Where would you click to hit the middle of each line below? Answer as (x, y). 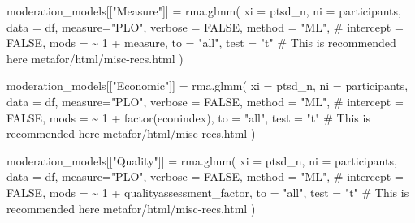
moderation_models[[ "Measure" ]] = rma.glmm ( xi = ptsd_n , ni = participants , (204, 11)
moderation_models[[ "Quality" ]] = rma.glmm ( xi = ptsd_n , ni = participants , (202, 160)
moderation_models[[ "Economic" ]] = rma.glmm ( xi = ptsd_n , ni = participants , (207, 86)
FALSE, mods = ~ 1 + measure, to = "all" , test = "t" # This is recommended (201, 43)
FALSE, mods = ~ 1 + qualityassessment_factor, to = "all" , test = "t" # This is (208, 192)
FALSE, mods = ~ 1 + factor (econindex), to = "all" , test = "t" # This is (188, 117)
